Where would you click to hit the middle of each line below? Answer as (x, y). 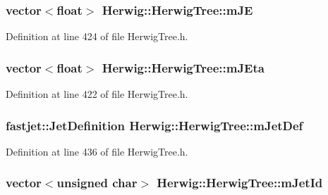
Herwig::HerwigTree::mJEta (183, 67)
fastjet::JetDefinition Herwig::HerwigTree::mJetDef (154, 125)
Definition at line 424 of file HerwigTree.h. (97, 36)
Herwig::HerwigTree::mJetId (240, 183)
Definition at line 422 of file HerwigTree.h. (97, 94)
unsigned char (97, 183)
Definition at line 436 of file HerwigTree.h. (97, 151)
